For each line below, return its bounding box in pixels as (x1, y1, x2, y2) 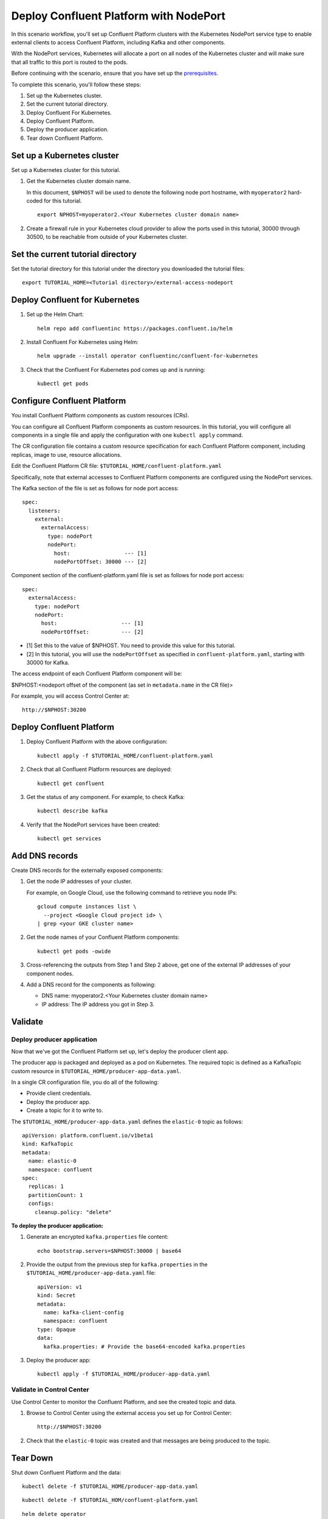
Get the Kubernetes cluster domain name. (26, 177, 131, 185)
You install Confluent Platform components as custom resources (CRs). (11, 412, 190, 419)
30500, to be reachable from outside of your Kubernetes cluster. (26, 233, 188, 241)
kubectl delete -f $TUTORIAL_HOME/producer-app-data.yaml (22, 1483, 199, 1490)
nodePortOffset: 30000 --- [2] (53, 558, 147, 565)
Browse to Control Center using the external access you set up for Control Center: (26, 1409, 232, 1416)
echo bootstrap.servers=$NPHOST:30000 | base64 (37, 1247, 182, 1254)
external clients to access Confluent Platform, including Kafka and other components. (11, 38, 226, 46)
